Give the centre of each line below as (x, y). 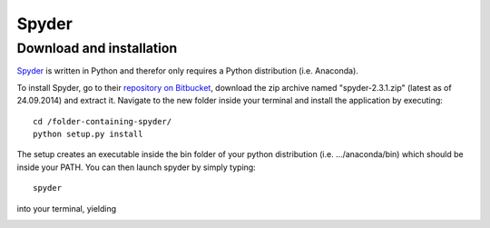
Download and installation (97, 48)
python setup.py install (88, 134)
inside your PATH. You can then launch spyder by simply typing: (136, 167)
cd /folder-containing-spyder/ (103, 121)
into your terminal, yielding (67, 208)
